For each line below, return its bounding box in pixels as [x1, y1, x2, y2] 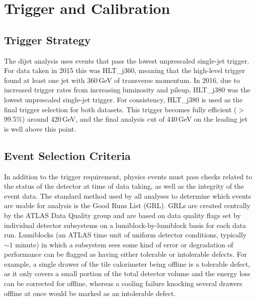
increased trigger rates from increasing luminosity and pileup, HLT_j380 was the [4, 84, 251, 95]
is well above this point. [4, 123, 77, 134]
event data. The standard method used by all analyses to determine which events [4, 190, 252, 201]
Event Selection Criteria [4, 148, 131, 163]
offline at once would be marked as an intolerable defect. [4, 288, 176, 298]
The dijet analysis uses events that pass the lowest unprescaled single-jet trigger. [4, 55, 250, 66]
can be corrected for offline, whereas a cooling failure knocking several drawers [4, 278, 243, 289]
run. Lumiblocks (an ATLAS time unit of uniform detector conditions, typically [4, 229, 247, 240]
